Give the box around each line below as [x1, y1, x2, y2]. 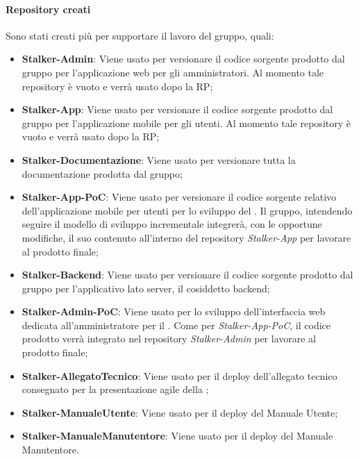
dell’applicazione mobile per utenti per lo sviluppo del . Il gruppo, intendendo [22, 203, 353, 217]
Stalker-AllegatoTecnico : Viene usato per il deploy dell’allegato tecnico [22, 368, 337, 383]
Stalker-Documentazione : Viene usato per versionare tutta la [22, 152, 296, 167]
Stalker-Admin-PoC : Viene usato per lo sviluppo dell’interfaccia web [22, 304, 326, 319]
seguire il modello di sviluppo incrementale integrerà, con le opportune [22, 217, 322, 231]
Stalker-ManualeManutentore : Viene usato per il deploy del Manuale [22, 428, 333, 443]
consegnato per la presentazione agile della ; [22, 382, 209, 397]
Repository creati [6, 1, 91, 16]
